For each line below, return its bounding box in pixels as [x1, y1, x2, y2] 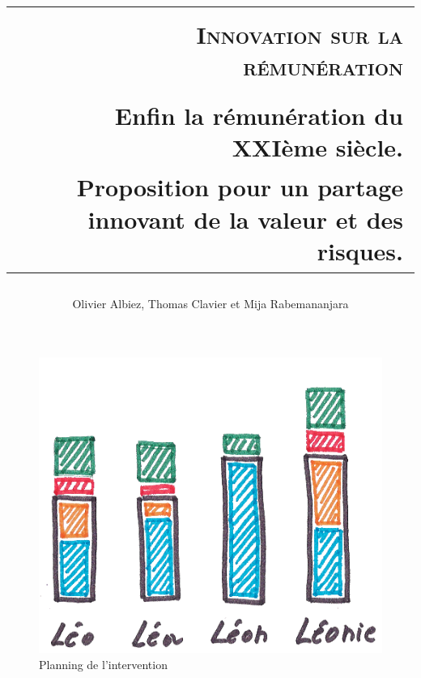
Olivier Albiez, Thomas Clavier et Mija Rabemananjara [72, 295, 349, 311]
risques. [317, 234, 403, 267]
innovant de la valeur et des [87, 202, 403, 235]
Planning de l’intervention [39, 655, 168, 672]
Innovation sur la [196, 18, 403, 51]
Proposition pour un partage [76, 170, 403, 204]
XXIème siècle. [232, 130, 403, 163]
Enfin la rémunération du [114, 98, 403, 131]
